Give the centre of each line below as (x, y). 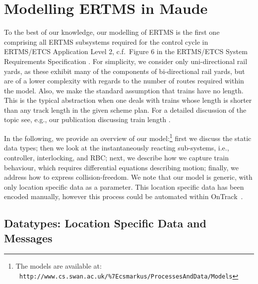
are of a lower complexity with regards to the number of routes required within (124, 81)
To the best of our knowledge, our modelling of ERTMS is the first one (112, 32)
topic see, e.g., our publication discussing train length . (87, 119)
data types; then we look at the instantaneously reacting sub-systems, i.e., (117, 148)
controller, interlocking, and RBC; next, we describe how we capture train (116, 157)
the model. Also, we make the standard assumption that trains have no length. (124, 90)
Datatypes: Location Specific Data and (105, 223)
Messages (28, 238)
